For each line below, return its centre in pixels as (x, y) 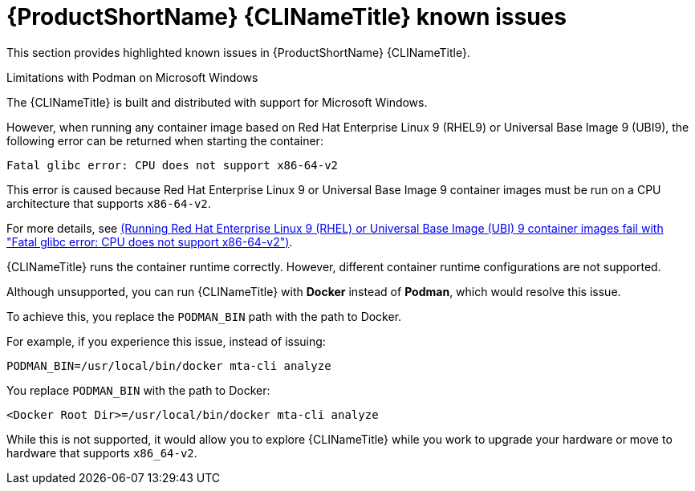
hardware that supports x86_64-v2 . (102, 452)
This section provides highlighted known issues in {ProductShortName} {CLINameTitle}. (238, 52)
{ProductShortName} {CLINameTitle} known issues (287, 17)
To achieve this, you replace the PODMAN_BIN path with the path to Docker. (204, 316)
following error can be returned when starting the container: (165, 140)
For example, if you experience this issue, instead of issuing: (166, 341)
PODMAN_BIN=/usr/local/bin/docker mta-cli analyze (169, 365)
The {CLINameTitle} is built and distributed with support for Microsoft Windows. (217, 102)
